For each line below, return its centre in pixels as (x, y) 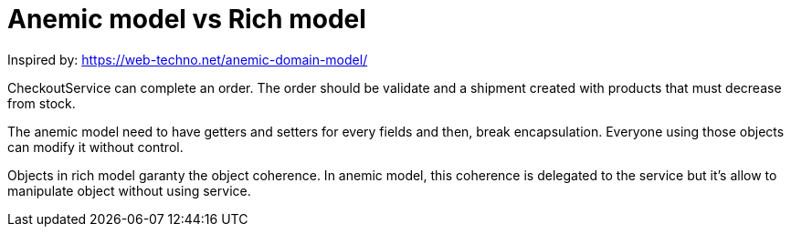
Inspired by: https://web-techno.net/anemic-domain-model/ (188, 59)
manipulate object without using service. (129, 190)
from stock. (42, 103)
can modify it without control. (95, 147)
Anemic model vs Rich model (187, 19)
